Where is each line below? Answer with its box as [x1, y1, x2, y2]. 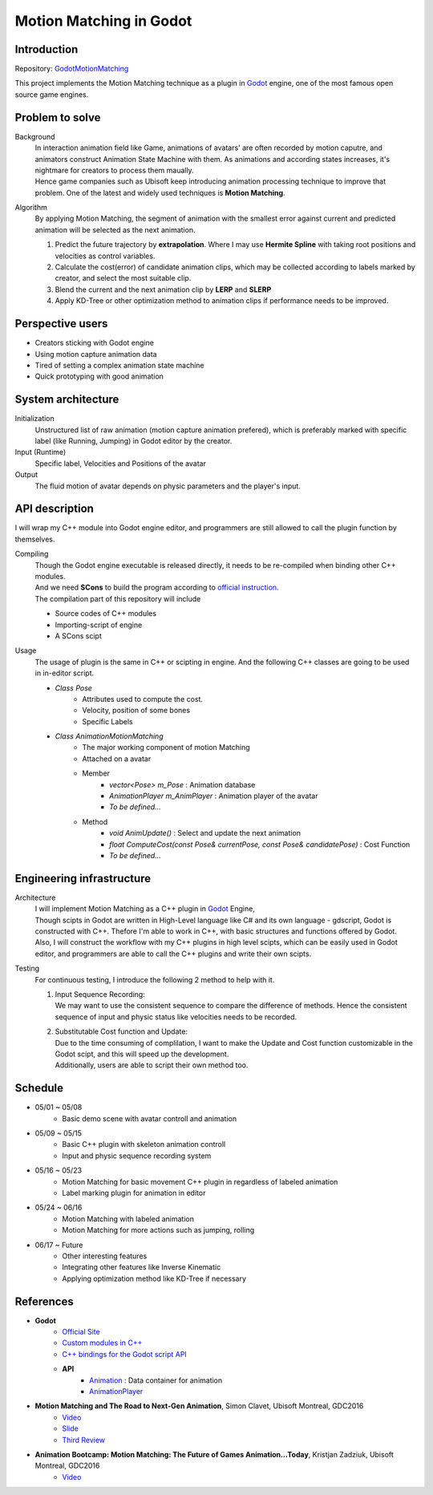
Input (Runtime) [14, 448, 67, 457]
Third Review [62, 1435, 106, 1444]
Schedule [14, 1081, 64, 1095]
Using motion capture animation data [34, 349, 157, 359]
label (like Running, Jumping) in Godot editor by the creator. [34, 436, 233, 445]
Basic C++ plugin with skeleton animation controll [62, 1140, 226, 1149]
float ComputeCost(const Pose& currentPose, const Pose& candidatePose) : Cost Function [109, 839, 411, 849]
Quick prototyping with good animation [34, 371, 164, 381]
